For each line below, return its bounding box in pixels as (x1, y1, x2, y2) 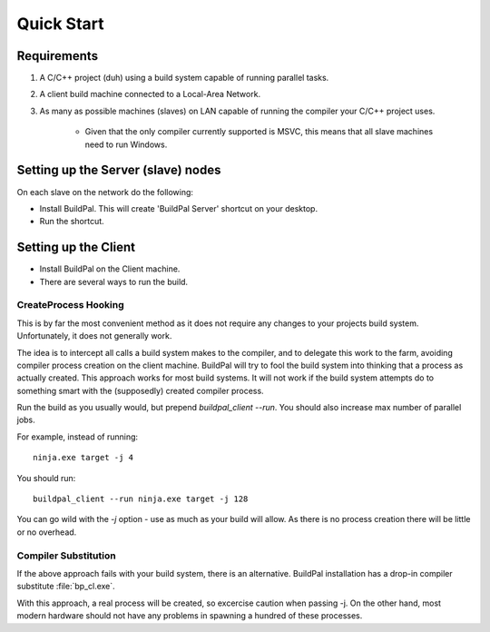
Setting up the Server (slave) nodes (16, 163, 221, 178)
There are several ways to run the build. (39, 276, 189, 287)
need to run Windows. (84, 139, 168, 150)
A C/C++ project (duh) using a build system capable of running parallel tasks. (39, 73, 329, 84)
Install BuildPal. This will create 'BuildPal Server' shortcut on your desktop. (39, 202, 318, 213)
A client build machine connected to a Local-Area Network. (39, 89, 261, 100)
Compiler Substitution (16, 549, 117, 562)
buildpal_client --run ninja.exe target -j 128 (33, 494, 249, 504)
